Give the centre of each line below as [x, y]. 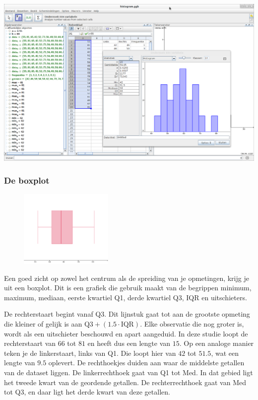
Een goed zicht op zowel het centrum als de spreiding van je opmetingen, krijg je [127, 278]
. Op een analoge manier [217, 343]
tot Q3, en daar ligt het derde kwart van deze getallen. [87, 392]
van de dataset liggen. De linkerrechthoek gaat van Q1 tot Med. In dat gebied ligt [129, 372]
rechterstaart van [30, 343]
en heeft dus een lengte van [129, 343]
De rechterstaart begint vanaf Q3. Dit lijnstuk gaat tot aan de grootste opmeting [127, 314]
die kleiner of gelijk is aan [43, 324]
